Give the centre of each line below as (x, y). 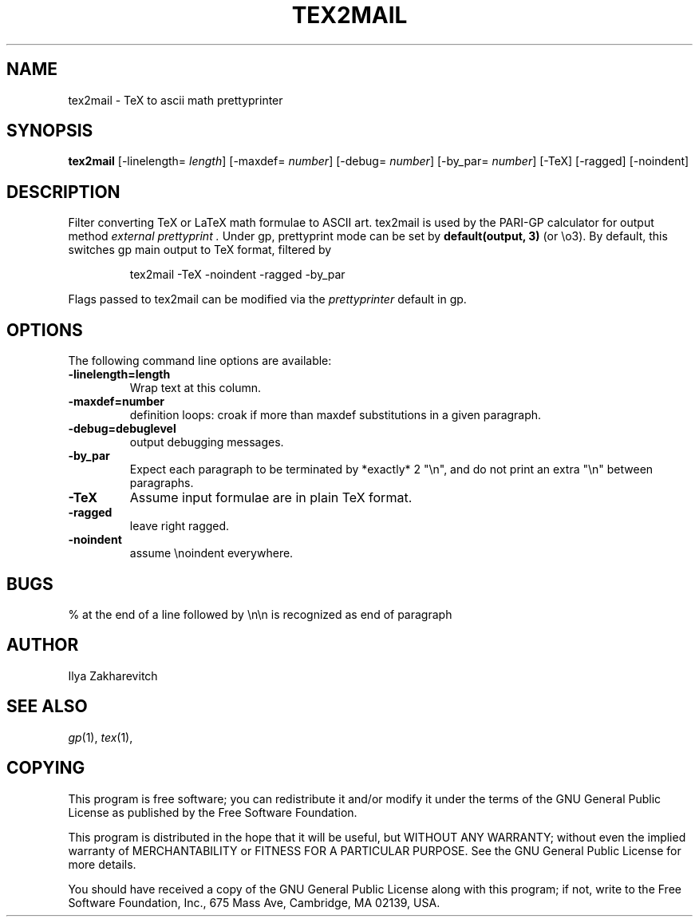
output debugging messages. (207, 442)
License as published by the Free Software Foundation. (213, 812)
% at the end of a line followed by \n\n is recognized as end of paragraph (260, 614)
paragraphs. (162, 483)
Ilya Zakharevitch (113, 675)
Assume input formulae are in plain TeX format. (271, 498)
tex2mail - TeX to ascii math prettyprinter (176, 100)
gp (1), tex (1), (101, 737)
